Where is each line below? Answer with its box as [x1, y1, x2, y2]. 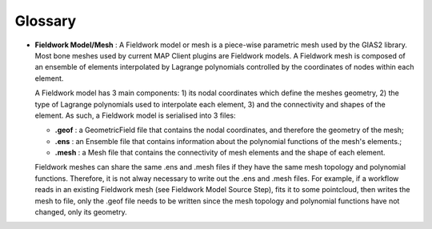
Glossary [14, 12, 77, 30]
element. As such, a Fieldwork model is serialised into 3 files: [34, 110, 236, 120]
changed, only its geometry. [34, 207, 127, 217]
